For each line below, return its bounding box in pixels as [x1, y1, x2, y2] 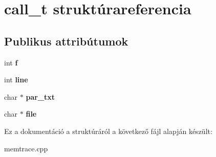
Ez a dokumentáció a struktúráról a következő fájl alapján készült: [4, 125, 212, 136]
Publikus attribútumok [4, 33, 128, 49]
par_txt [26, 91, 55, 102]
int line [4, 74, 28, 85]
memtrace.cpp [4, 143, 48, 153]
